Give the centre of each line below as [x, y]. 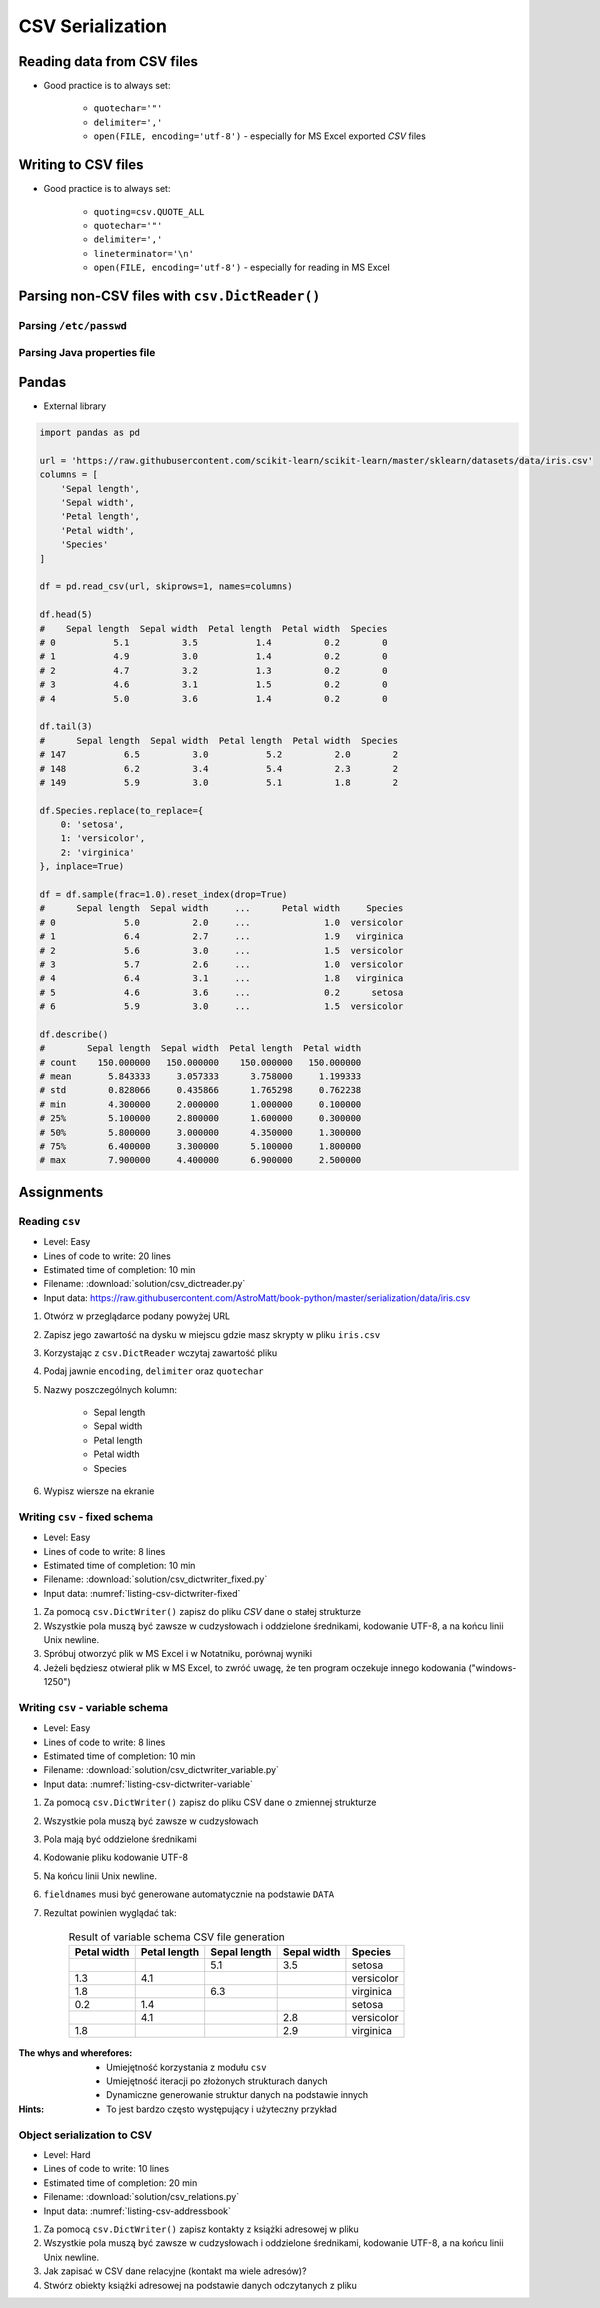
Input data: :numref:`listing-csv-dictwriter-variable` [148, 1784]
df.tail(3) [66, 726]
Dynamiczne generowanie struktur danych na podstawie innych [237, 2095]
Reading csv [49, 1221]
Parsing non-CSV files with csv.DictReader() [169, 295]
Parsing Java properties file [87, 353]
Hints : [31, 2109]
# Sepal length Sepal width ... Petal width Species [221, 908]
